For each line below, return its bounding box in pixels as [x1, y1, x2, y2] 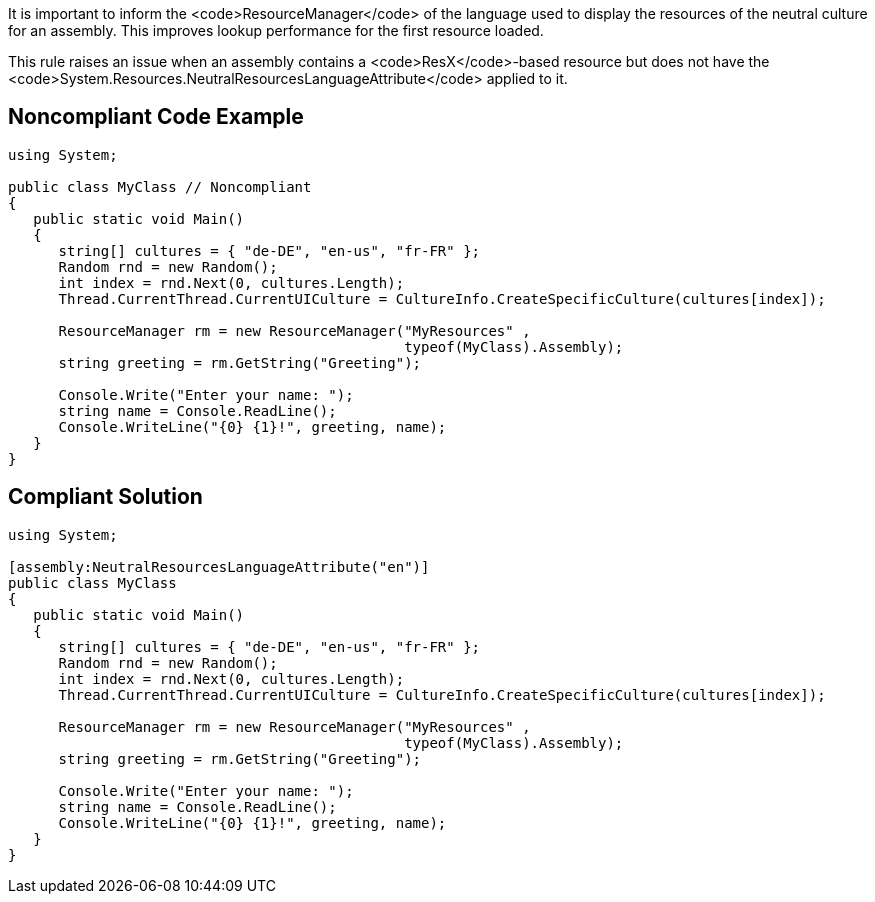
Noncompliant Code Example [8, 104, 304, 130]
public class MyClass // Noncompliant [8, 178, 312, 195]
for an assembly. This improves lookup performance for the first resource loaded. [8, 22, 544, 39]
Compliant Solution [8, 484, 203, 510]
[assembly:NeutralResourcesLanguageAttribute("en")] [8, 558, 430, 575]
